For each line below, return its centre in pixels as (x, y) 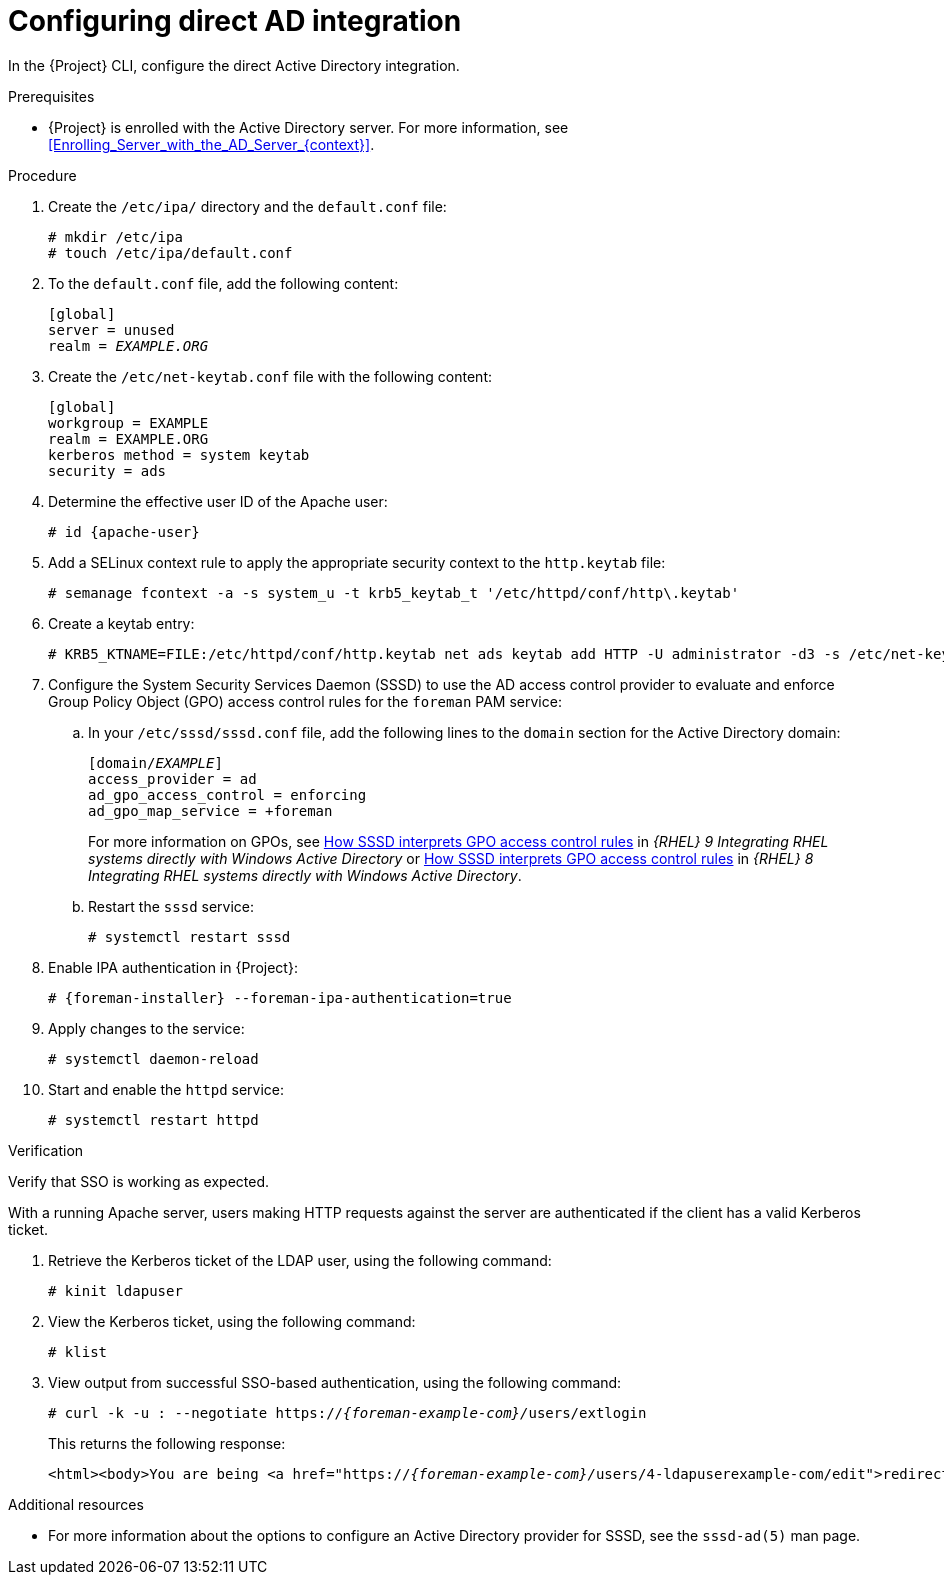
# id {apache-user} (124, 531)
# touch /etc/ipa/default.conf (170, 252)
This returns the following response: (167, 1443)
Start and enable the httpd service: (166, 1089)
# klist (78, 1351)
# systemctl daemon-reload (153, 1058)
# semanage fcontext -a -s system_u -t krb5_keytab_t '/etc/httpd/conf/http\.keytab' (394, 592)
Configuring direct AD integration (235, 21)
